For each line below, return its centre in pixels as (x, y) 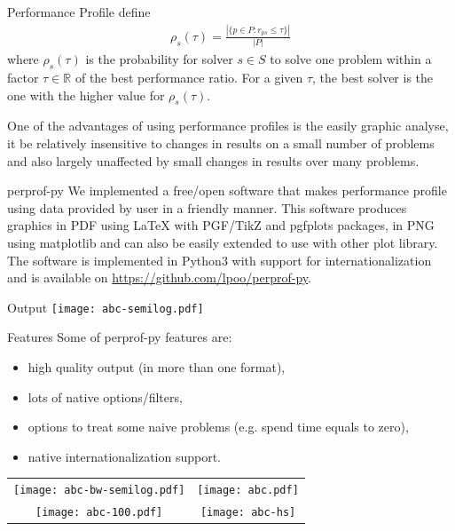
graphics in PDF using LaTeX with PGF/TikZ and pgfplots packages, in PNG (221, 225)
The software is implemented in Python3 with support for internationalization (220, 260)
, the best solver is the (373, 78)
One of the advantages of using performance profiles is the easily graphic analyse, (228, 126)
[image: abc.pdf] (248, 491)
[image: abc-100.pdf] (99, 513)
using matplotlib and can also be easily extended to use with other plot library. (223, 242)
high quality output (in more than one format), (157, 367)
